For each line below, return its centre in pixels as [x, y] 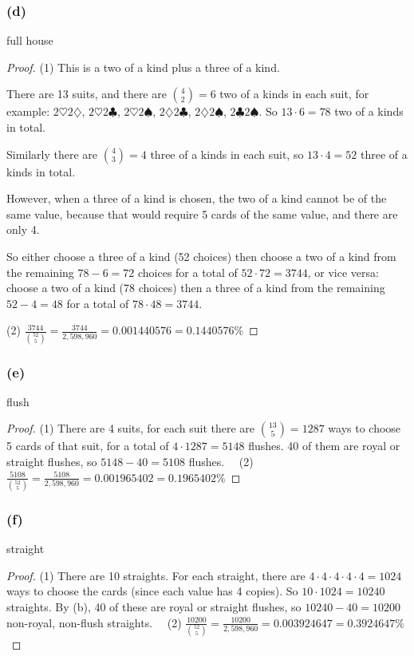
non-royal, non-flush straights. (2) [94, 622]
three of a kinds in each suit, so [227, 154]
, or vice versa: [343, 272]
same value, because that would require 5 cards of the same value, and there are [202, 213]
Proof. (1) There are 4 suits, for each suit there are [131, 428]
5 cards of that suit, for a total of [88, 446]
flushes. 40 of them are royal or [324, 446]
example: [28, 111]
